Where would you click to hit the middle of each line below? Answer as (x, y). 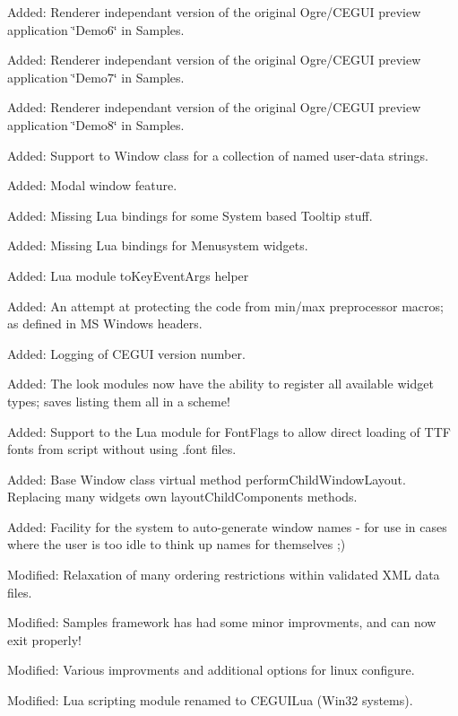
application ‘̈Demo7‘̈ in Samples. (96, 77)
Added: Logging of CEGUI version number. (126, 353)
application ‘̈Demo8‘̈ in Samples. (96, 124)
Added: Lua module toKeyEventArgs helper (128, 275)
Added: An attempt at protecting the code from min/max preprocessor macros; (225, 306)
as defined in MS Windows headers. (105, 323)
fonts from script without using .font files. (122, 449)
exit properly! (44, 639)
